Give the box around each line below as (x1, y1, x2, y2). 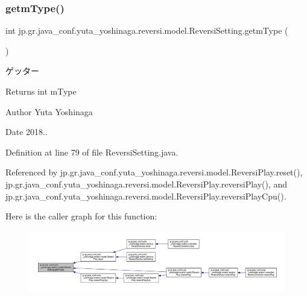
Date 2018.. (5, 125, 48, 138)
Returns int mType (5, 85, 77, 97)
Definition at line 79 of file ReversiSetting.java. (5, 145, 179, 158)
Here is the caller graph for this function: (5, 210, 157, 222)
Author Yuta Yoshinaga (5, 105, 93, 118)
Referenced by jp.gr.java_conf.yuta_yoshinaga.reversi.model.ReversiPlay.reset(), (5, 166, 303, 178)
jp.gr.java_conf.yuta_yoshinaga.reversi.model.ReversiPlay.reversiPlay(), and (5, 177, 288, 190)
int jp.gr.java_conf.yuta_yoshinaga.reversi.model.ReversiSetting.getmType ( (5, 24, 288, 37)
